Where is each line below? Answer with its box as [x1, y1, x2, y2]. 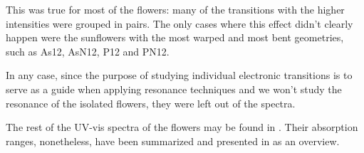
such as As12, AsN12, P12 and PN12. [6, 43, 170, 58]
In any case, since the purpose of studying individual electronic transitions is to [6, 68, 353, 83]
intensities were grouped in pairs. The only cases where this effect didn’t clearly [6, 16, 353, 31]
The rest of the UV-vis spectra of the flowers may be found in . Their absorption [6, 120, 358, 134]
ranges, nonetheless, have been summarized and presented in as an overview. [6, 133, 340, 148]
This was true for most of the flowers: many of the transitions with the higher [6, 2, 345, 16]
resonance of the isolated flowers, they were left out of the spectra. [6, 95, 296, 110]
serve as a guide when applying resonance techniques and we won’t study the [6, 81, 342, 96]
